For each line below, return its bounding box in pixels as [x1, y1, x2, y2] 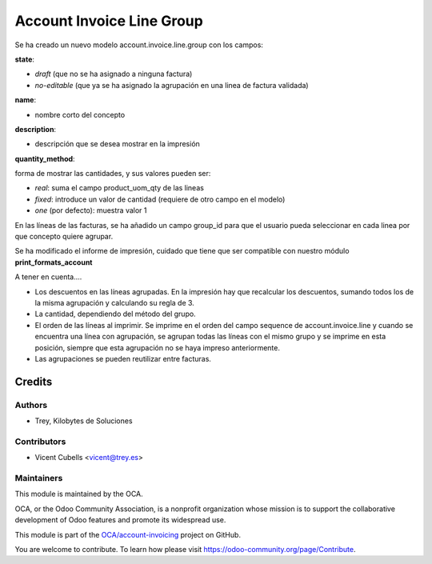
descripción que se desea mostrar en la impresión [34, 139, 200, 149]
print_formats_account [14, 257, 93, 267]
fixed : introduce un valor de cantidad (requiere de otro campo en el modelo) [34, 194, 286, 204]
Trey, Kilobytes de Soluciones [34, 416, 133, 426]
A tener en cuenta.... [14, 272, 82, 282]
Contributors [14, 436, 66, 447]
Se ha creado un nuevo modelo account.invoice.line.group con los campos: [14, 40, 264, 50]
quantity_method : [14, 154, 75, 163]
